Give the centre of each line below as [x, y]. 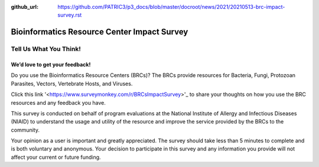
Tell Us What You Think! [46, 49]
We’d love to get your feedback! [51, 64]
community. [25, 130]
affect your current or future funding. [56, 157]
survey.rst [70, 15]
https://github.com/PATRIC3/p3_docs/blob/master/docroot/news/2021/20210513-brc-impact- [171, 7]
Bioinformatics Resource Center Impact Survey [100, 32]
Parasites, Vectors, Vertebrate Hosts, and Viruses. [72, 83]
